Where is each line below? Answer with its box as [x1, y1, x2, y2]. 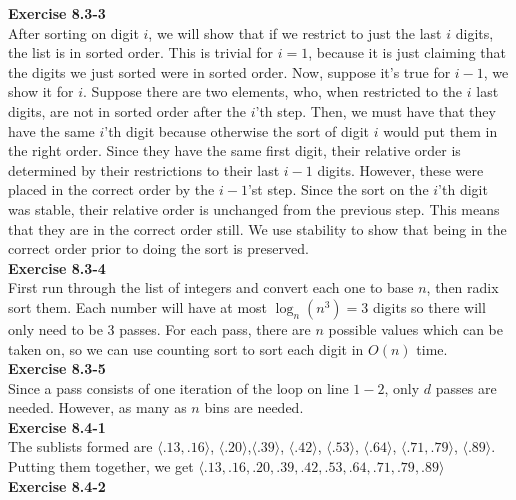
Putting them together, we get [8, 456, 194, 477]
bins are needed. [204, 397, 304, 418]
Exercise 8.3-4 [8, 257, 106, 278]
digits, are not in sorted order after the [8, 100, 246, 121]
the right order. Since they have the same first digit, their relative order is [8, 140, 461, 161]
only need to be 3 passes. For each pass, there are [8, 318, 311, 339]
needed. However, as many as [8, 397, 187, 418]
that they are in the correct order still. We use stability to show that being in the [8, 218, 507, 239]
